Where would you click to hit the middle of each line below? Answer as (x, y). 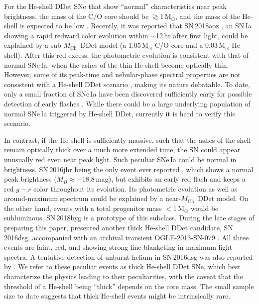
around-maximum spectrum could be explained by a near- (93, 198)
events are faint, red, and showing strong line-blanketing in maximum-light (118, 247)
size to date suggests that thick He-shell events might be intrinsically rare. (117, 296)
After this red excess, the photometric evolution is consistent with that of (137, 54)
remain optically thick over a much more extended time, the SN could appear (122, 150)
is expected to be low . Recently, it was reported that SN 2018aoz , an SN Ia (135, 26)
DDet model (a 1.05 (111, 45)
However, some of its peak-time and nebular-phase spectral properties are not (123, 74)
